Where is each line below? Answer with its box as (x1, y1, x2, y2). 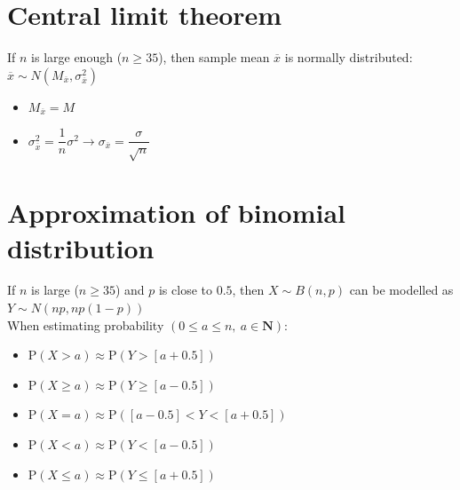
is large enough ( (31, 48, 123, 67)
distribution (7, 229, 155, 265)
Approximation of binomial (7, 194, 345, 231)
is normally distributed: (284, 48, 413, 67)
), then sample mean (158, 48, 270, 67)
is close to (158, 281, 212, 299)
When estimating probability (7, 315, 164, 334)
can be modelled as (349, 281, 454, 299)
